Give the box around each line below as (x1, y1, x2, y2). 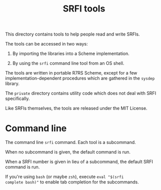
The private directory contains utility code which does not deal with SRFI (5, 90, 156, 96)
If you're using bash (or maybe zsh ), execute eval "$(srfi (5, 173, 124, 180)
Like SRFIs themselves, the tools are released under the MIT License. (5, 105, 147, 111)
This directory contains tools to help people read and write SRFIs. (5, 31, 140, 37)
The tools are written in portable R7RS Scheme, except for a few (5, 70, 137, 76)
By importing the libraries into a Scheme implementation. (12, 50, 130, 56)
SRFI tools (62, 3, 105, 14)
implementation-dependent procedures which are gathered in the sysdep (5, 75, 155, 81)
